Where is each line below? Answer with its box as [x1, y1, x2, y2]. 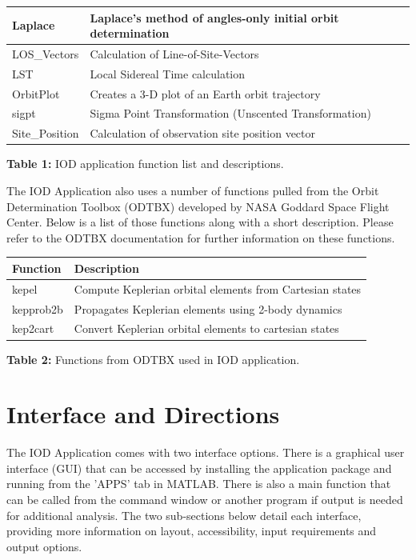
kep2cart [12, 320, 54, 337]
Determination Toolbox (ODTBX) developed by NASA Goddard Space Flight [6, 198, 390, 214]
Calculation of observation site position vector [90, 125, 315, 142]
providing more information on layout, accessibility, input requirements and [6, 522, 377, 539]
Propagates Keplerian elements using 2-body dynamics [74, 300, 342, 317]
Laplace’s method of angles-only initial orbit [90, 9, 339, 26]
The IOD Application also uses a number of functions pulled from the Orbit [6, 182, 379, 198]
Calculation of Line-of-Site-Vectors [90, 45, 259, 62]
